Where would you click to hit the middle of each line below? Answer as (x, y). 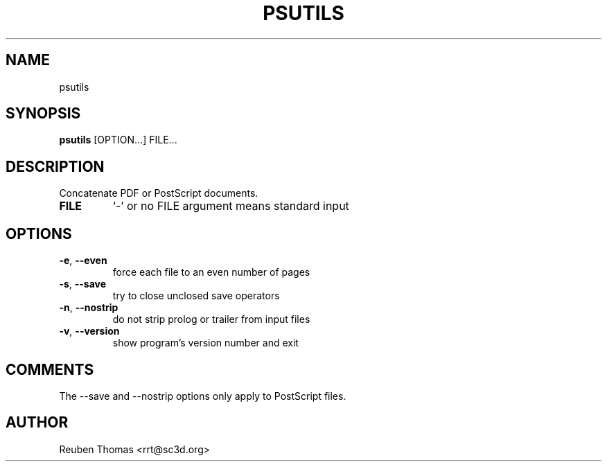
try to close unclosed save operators (196, 296)
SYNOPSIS (43, 114)
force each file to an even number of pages (211, 272)
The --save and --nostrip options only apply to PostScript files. (203, 396)
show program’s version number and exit (205, 343)
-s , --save (83, 284)
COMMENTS (50, 369)
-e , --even (83, 261)
